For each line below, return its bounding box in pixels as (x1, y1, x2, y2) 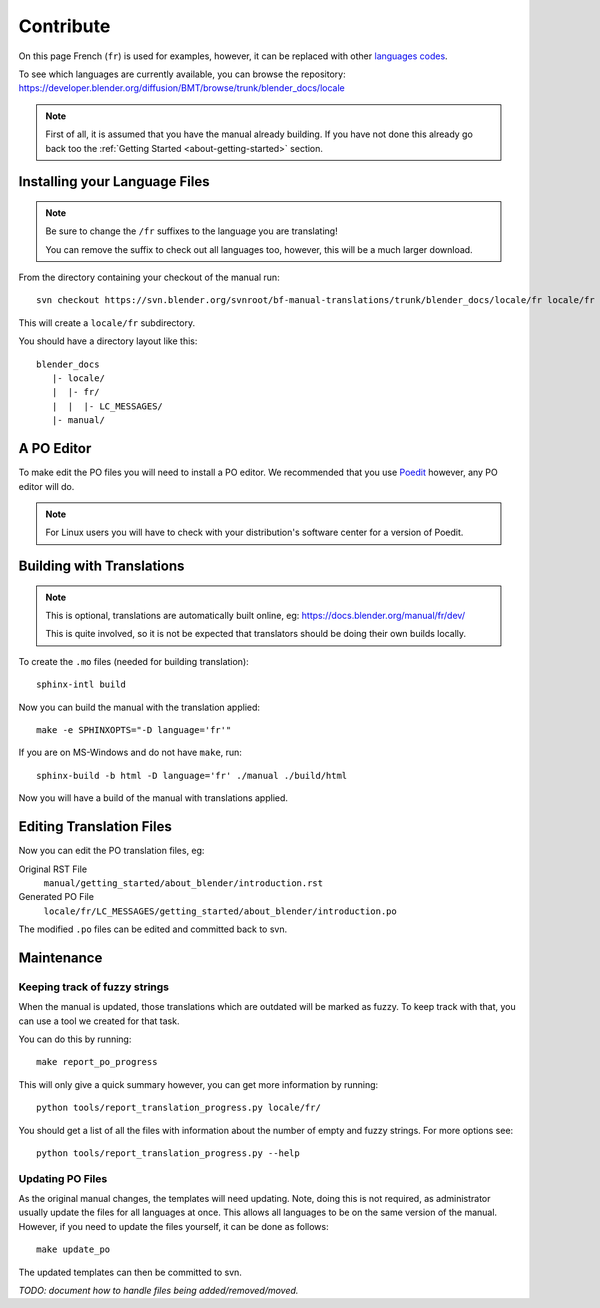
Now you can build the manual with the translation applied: (18, 701, 260, 713)
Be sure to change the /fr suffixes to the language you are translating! (45, 225, 339, 237)
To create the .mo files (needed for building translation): (18, 655, 249, 667)
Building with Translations (18, 558, 185, 575)
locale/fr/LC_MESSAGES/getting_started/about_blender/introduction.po (43, 905, 397, 917)
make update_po (36, 1244, 111, 1255)
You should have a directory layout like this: (18, 335, 198, 347)
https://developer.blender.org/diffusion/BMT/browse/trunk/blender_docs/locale (18, 82, 345, 94)
